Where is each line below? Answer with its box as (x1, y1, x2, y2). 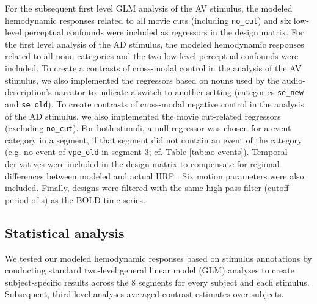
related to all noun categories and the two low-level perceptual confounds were (5, 49, 299, 62)
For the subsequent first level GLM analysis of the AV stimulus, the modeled (5, 2, 293, 14)
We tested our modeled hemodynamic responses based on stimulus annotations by (5, 252, 312, 264)
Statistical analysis (5, 223, 125, 242)
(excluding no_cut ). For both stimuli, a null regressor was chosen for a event (5, 121, 291, 134)
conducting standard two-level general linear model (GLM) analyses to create (5, 264, 294, 277)
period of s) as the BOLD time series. (5, 193, 145, 206)
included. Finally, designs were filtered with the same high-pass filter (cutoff (5, 181, 289, 194)
